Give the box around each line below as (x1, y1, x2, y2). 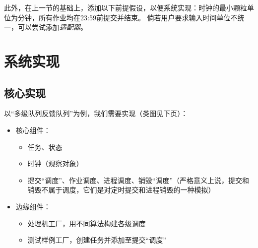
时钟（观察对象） (27, 158, 83, 169)
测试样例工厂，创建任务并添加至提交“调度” (27, 235, 166, 245)
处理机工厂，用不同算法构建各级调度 (27, 218, 146, 228)
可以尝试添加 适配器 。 (17, 22, 87, 32)
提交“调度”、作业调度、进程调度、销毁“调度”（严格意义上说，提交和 (27, 175, 250, 185)
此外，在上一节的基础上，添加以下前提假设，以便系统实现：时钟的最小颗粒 (4, 2, 247, 12)
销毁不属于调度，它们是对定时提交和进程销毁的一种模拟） (27, 185, 215, 195)
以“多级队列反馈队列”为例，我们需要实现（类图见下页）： (4, 108, 188, 119)
